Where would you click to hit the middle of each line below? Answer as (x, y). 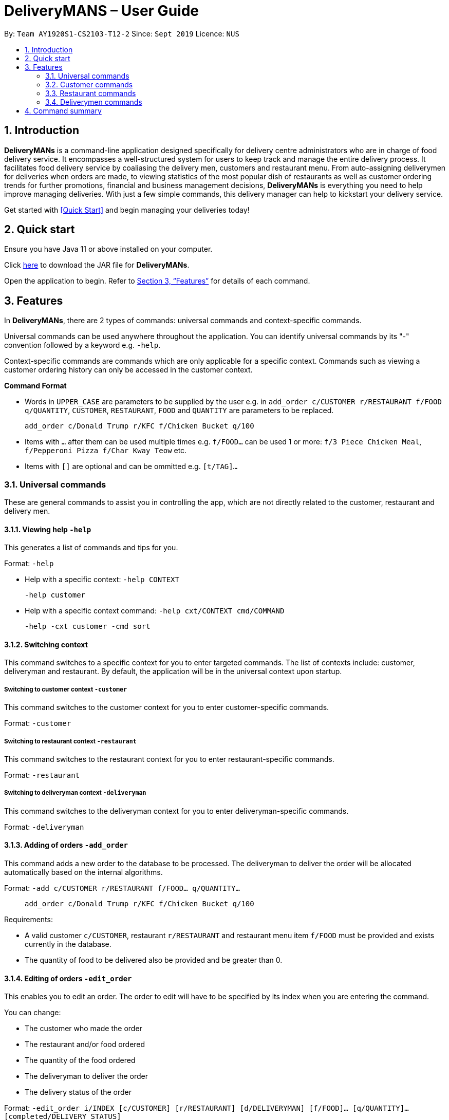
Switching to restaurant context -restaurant (70, 741)
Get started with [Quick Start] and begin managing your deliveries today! (127, 210)
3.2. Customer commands (89, 84)
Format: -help (29, 564)
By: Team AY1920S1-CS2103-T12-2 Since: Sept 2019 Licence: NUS (122, 33)
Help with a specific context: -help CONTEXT (102, 580)
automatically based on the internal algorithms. (83, 872)
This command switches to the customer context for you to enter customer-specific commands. (167, 707)
